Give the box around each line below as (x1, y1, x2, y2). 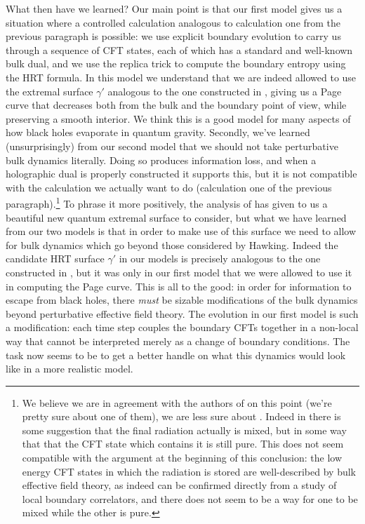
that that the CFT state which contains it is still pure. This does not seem (22, 436, 344, 451)
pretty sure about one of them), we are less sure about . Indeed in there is (22, 409, 341, 424)
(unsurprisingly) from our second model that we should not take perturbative (6, 138, 338, 153)
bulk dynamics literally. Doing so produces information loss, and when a (6, 152, 317, 167)
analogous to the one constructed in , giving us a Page (107, 83, 342, 98)
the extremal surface (6, 83, 93, 98)
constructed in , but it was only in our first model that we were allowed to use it (6, 264, 352, 279)
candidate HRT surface (6, 251, 105, 266)
